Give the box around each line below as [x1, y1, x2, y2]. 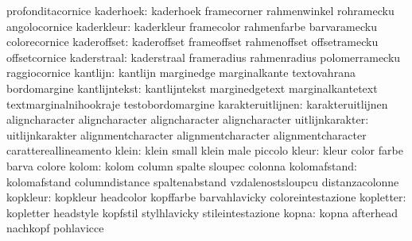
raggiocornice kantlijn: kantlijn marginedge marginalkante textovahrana [6, 64, 356, 81]
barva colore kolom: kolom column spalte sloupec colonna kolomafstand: [6, 157, 357, 174]
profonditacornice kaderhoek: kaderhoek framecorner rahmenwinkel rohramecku [6, 2, 395, 18]
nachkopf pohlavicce [6, 220, 104, 236]
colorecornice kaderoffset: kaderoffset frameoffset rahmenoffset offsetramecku [6, 33, 379, 50]
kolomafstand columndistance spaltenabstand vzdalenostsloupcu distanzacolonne [6, 173, 399, 189]
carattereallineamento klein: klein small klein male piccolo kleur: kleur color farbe [6, 142, 403, 159]
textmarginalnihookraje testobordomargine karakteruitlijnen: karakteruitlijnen [6, 95, 388, 112]
